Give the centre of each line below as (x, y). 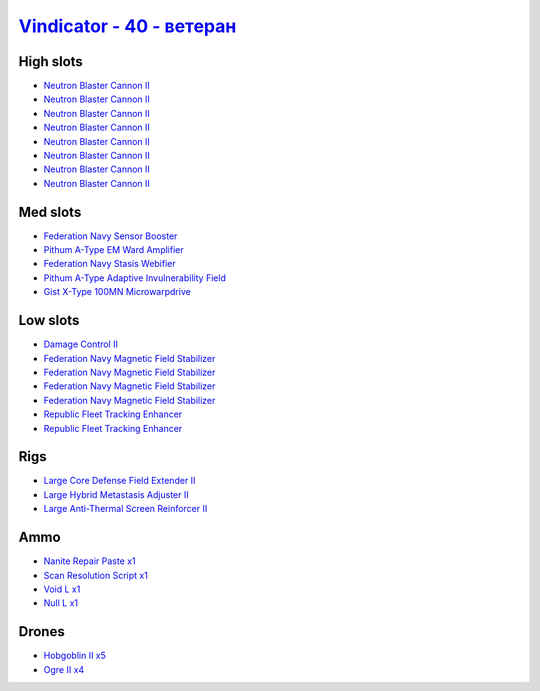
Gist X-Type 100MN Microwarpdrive (117, 292)
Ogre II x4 (64, 669)
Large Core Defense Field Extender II (119, 481)
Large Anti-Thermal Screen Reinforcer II (125, 509)
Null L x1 (61, 603)
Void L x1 (62, 589)
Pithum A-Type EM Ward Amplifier (113, 250)
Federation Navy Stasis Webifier (110, 264)
